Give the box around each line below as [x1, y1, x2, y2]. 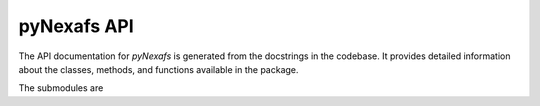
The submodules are [18, 82, 104, 94]
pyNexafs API [18, 15, 134, 37]
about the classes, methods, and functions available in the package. [18, 63, 299, 75]
